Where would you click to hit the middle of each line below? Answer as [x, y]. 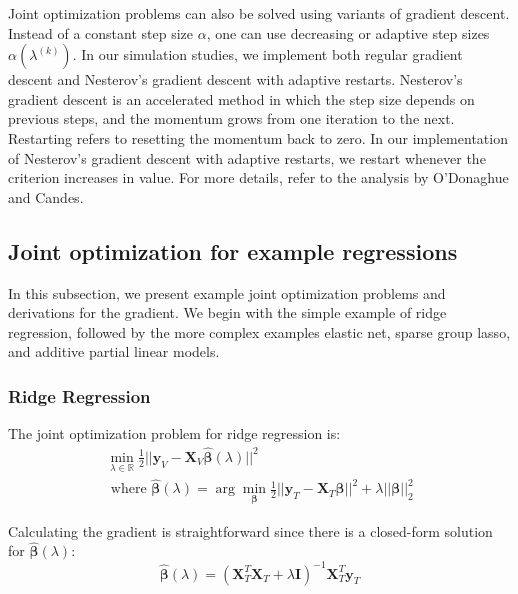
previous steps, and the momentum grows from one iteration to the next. [231, 118]
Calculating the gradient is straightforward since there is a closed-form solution [250, 530]
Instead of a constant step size [100, 32]
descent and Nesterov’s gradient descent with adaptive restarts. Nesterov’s [235, 79]
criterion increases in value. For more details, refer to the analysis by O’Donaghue [258, 177]
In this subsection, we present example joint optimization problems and [227, 292]
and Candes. [46, 196]
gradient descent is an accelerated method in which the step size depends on [241, 98]
